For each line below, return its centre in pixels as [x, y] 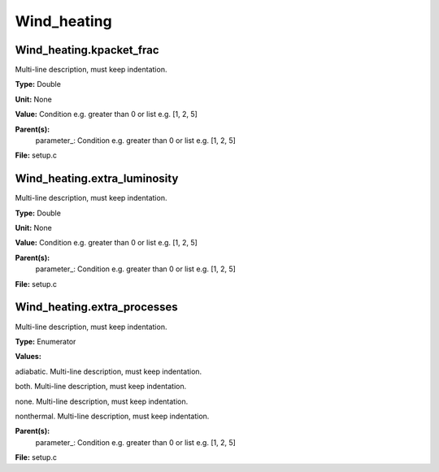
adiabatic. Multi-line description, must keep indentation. [109, 371]
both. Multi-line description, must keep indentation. [101, 387]
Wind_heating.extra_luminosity [97, 179]
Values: [28, 357]
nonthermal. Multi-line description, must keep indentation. [112, 416]
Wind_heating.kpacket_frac [87, 50]
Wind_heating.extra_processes [96, 307]
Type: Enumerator [46, 341]
